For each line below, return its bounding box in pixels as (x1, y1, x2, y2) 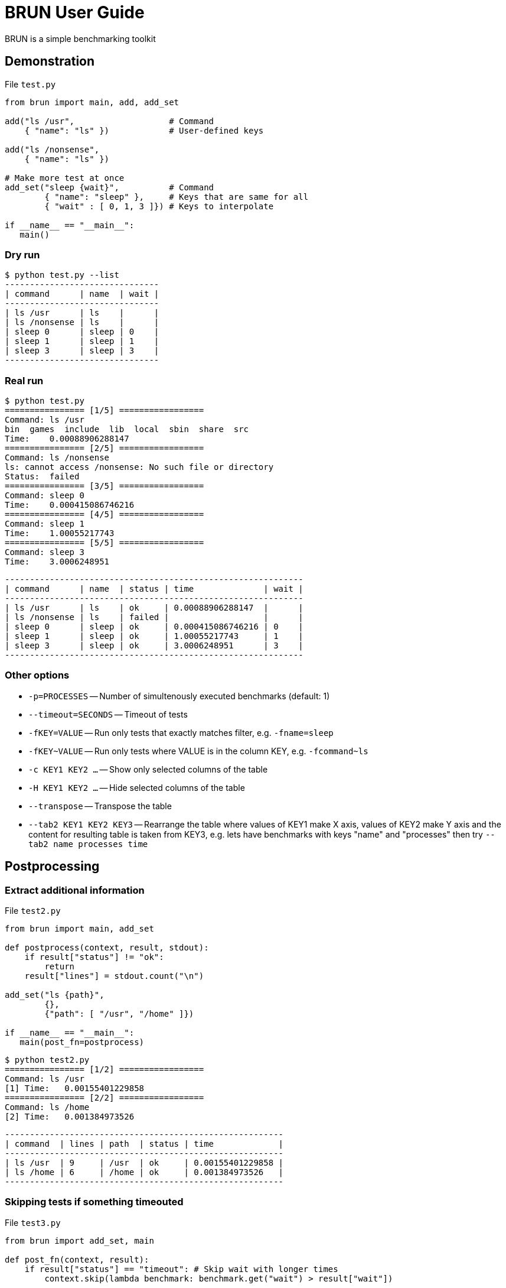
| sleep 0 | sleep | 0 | (5, 327, 159, 337)
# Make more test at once (5, 173, 125, 183)
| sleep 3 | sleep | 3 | (5, 346, 159, 356)
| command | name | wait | (5, 289, 159, 299)
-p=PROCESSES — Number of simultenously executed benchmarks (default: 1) (28, 690, 330, 701)
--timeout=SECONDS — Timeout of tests (28, 709, 188, 719)
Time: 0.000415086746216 (5, 500, 135, 510)
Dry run (5, 248, 40, 261)
